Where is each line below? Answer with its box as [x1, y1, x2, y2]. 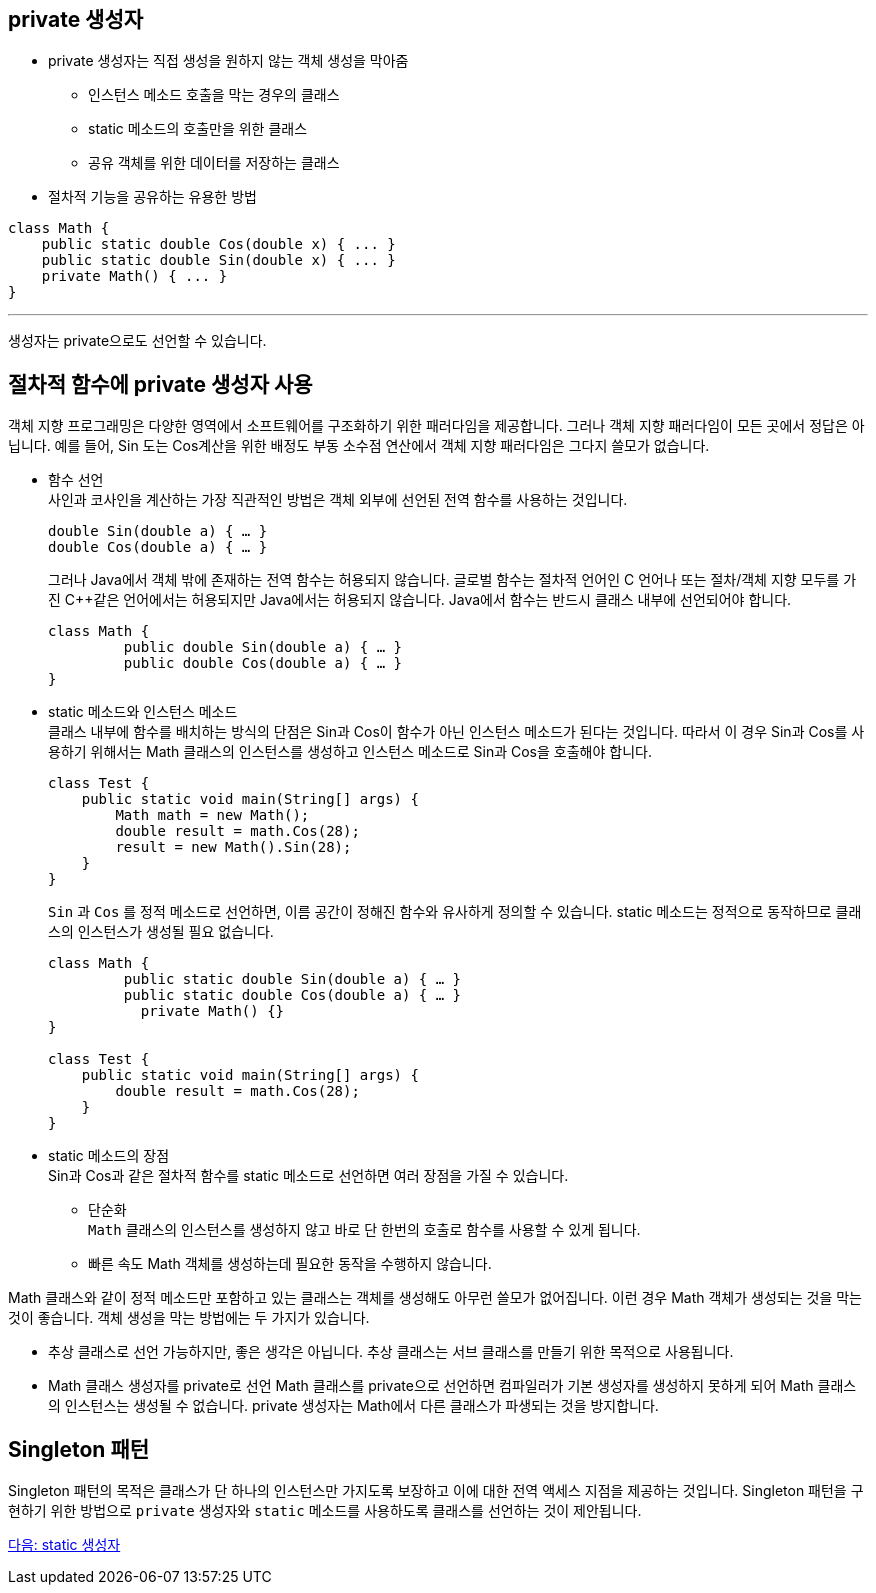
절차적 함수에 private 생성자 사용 [8, 371, 313, 397]
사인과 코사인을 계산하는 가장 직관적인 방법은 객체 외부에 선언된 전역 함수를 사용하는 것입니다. [48, 491, 628, 509]
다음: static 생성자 [8, 1536, 121, 1554]
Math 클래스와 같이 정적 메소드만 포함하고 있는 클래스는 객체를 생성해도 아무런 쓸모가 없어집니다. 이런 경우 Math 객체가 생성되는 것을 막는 [8, 1289, 862, 1307]
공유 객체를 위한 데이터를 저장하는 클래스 [88, 154, 340, 172]
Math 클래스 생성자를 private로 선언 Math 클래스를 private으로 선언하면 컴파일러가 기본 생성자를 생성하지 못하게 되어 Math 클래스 [48, 1377, 857, 1395]
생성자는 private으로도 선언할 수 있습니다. [8, 332, 267, 350]
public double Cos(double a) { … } [123, 655, 403, 672]
